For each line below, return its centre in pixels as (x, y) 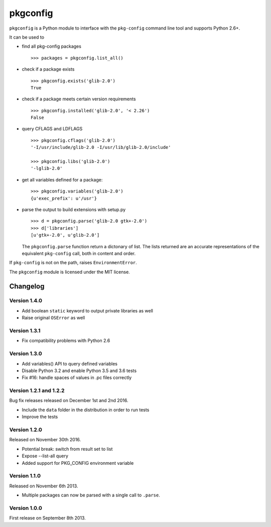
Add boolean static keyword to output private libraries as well (87, 310)
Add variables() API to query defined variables (70, 364)
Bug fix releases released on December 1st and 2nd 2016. (69, 401)
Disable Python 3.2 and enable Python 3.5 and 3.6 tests (79, 371)
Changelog (27, 286)
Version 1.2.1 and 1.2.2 (37, 391)
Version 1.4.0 (26, 301)
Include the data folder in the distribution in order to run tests (86, 410)
